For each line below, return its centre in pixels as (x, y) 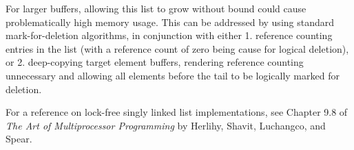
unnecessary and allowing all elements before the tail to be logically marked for (173, 75)
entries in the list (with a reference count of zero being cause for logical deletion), (177, 48)
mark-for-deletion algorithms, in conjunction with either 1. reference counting (169, 35)
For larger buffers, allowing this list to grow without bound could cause (156, 8)
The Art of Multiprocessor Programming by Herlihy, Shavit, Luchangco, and (166, 125)
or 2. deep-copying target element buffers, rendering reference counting (155, 62)
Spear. (19, 139)
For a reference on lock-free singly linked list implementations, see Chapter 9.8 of (177, 112)
